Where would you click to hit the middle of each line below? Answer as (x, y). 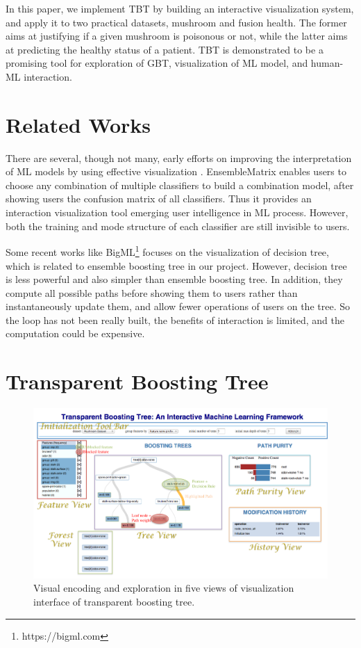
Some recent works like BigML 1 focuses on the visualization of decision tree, (167, 251)
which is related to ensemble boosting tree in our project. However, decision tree (176, 265)
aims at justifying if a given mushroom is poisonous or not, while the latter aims (177, 36)
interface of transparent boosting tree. (114, 601)
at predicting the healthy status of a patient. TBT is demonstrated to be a (165, 49)
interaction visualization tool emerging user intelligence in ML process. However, (177, 212)
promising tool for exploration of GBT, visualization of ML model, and (157, 63)
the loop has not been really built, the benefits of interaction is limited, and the (175, 319)
